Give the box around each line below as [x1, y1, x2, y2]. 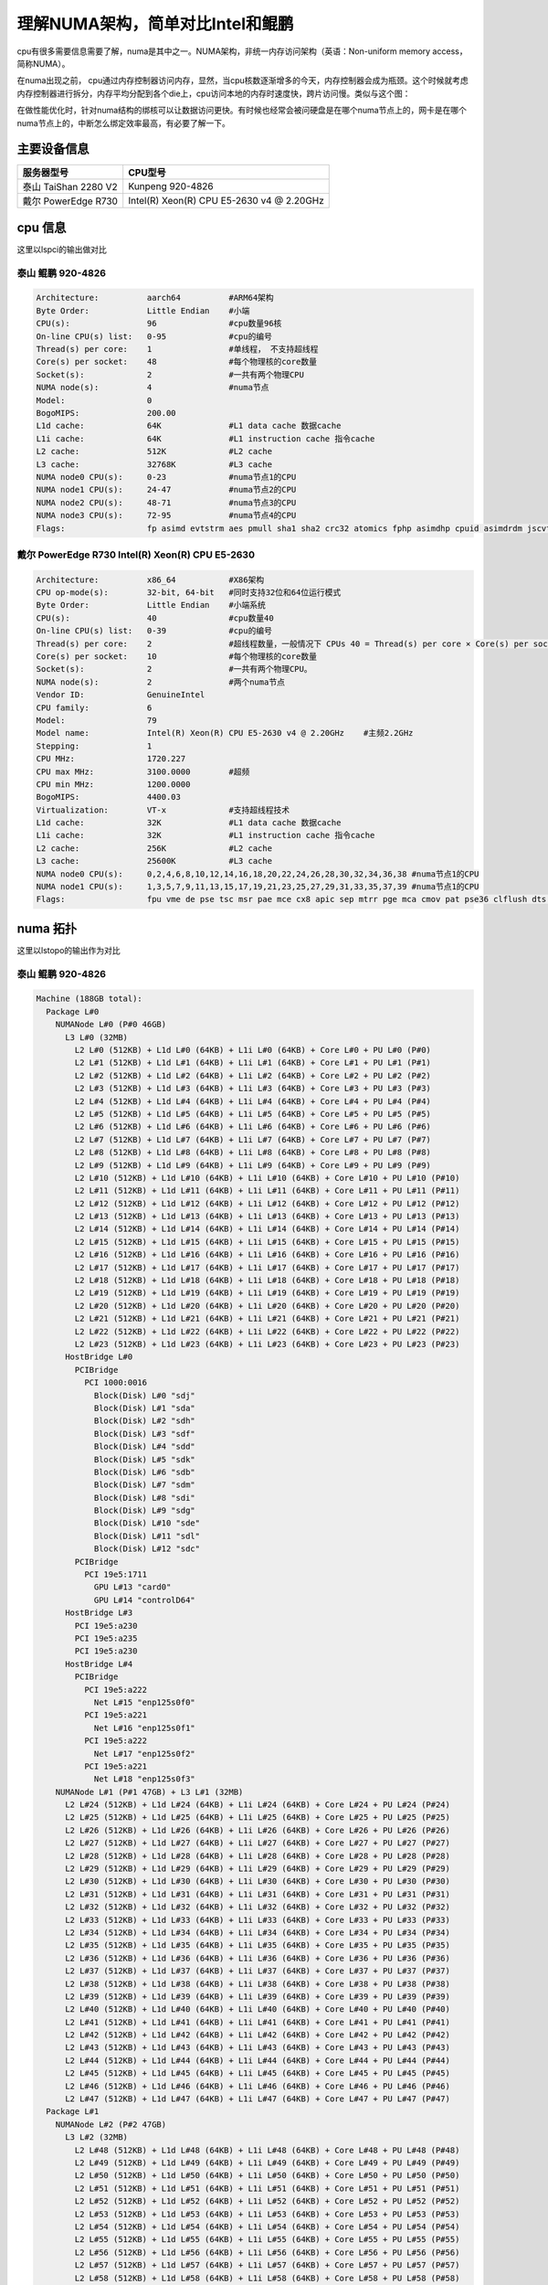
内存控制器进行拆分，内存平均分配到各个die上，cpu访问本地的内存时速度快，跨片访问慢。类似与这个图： [16, 88, 411, 99]
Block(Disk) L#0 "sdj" [93, 1390, 195, 1400]
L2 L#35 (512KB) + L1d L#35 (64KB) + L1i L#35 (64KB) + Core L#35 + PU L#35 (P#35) [65, 1940, 451, 1950]
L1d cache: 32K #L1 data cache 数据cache [36, 818, 342, 828]
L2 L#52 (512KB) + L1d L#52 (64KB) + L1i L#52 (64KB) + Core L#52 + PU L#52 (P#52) [74, 2196, 460, 2206]
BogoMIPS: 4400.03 [36, 792, 182, 802]
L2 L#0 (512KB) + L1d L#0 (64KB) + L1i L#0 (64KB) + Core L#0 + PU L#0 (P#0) [74, 1045, 431, 1056]
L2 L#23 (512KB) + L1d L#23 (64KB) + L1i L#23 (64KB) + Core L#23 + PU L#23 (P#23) [74, 1339, 460, 1349]
